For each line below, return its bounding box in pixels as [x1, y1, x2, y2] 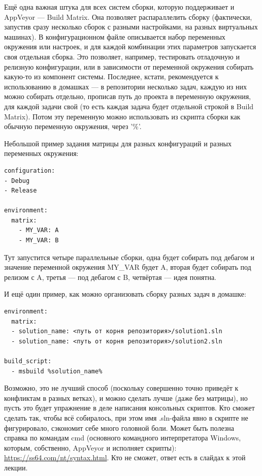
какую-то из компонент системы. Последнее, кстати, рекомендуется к [4, 71, 219, 82]
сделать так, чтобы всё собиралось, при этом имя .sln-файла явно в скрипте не [4, 412, 248, 423]
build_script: [4, 358, 52, 365]
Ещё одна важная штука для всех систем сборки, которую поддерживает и [4, 2, 235, 12]
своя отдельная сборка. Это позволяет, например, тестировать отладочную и [4, 51, 240, 61]
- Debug [4, 177, 30, 184]
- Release [4, 187, 37, 195]
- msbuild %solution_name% [11, 367, 103, 375]
